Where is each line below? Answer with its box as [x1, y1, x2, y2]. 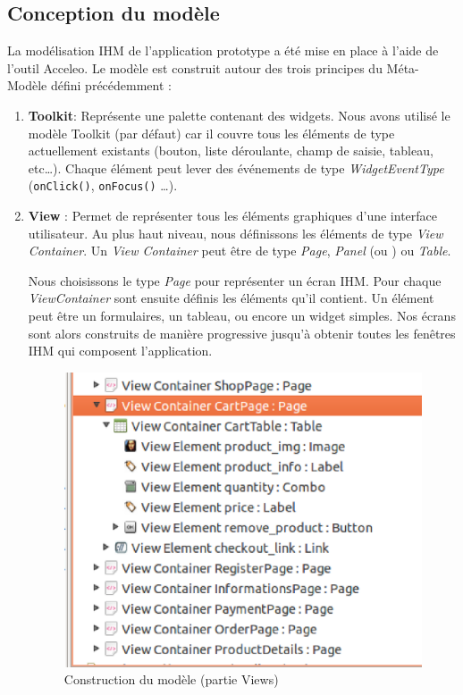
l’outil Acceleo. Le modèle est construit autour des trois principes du [7, 58, 383, 77]
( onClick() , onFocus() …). [28, 176, 178, 195]
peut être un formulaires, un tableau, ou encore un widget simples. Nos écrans [28, 306, 456, 324]
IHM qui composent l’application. [28, 341, 213, 360]
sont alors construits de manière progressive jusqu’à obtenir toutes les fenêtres [28, 323, 456, 342]
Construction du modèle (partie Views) [63, 670, 279, 689]
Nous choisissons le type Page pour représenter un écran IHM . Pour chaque [28, 271, 442, 289]
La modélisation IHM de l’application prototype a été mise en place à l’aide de [7, 41, 439, 60]
